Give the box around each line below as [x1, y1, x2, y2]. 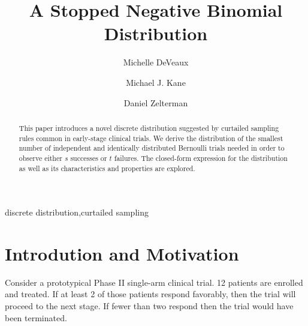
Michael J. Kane [126, 76, 186, 88]
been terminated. [5, 311, 67, 324]
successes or [70, 152, 107, 163]
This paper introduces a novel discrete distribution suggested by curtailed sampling [19, 122, 279, 133]
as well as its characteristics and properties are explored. [19, 163, 195, 173]
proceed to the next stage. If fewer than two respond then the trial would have [5, 300, 294, 312]
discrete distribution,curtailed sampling [5, 206, 149, 219]
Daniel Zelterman [123, 96, 188, 109]
